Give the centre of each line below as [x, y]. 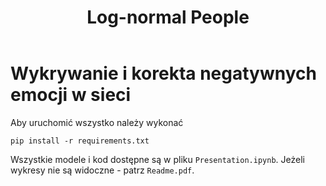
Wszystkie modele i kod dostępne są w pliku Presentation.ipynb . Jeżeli [157, 159]
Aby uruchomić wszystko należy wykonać [97, 122]
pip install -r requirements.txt [80, 141]
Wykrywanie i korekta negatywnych [163, 73]
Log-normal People [168, 17]
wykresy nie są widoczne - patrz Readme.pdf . [102, 170]
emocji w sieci [71, 95]
